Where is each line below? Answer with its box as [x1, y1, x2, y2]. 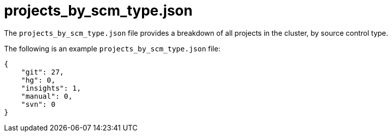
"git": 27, [21, 67, 64, 76]
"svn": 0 [21, 100, 56, 108]
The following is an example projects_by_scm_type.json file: [4, 44, 221, 53]
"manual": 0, [21, 92, 73, 100]
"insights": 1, [21, 84, 81, 92]
